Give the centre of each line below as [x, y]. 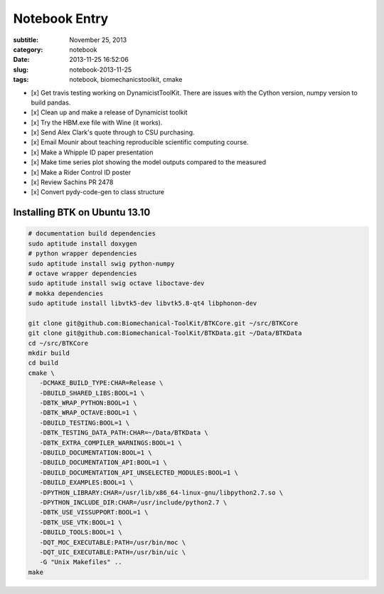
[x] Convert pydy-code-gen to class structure [98, 192]
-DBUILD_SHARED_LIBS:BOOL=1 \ [92, 393]
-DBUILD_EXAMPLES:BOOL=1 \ [86, 483]
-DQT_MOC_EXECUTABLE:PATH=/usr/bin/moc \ [113, 542]
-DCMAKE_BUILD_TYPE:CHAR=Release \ [101, 383]
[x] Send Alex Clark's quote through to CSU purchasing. [113, 132]
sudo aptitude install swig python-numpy [101, 264]
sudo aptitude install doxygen [83, 243]
